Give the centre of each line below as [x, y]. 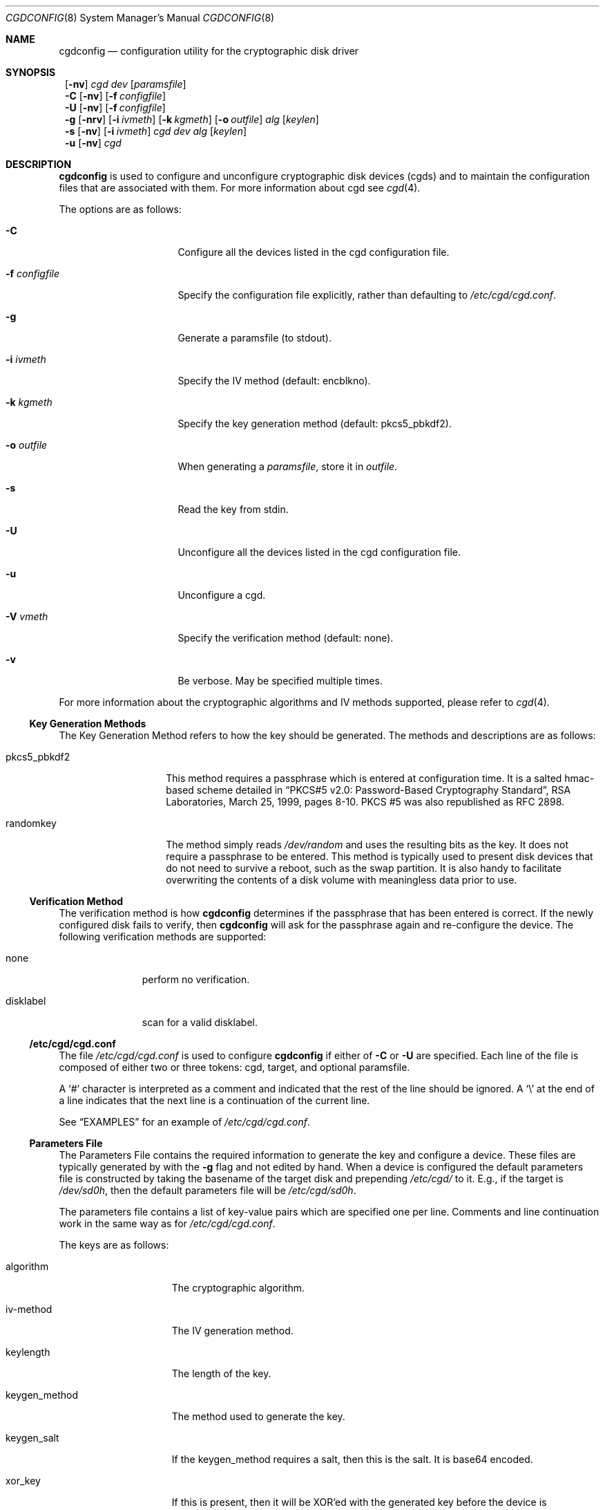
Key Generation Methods [88, 724]
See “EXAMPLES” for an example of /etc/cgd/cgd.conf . [185, 1122]
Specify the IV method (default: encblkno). [274, 381]
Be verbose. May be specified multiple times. [280, 681]
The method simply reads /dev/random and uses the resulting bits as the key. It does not [367, 845]
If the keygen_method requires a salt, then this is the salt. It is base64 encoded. [352, 1459]
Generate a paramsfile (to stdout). [255, 338]
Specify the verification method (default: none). [286, 638]
